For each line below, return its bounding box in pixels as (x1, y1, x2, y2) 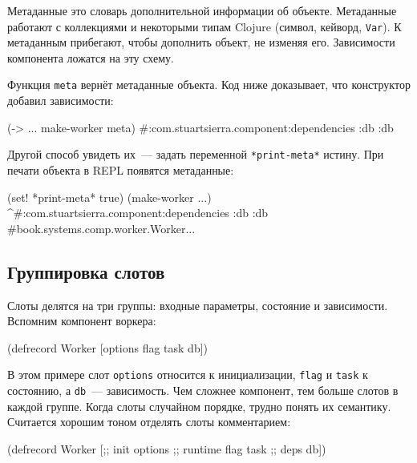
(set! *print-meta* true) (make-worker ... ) (7, 188, 212, 205)
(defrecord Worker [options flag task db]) (7, 339, 208, 356)
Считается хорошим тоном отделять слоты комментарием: (7, 413, 291, 430)
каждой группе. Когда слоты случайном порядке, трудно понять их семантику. (7, 397, 391, 414)
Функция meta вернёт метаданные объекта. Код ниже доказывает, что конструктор (7, 76, 411, 93)
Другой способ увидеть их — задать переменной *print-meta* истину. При (7, 146, 384, 163)
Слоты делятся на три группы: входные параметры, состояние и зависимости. (7, 296, 388, 313)
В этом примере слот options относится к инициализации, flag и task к (7, 366, 368, 383)
